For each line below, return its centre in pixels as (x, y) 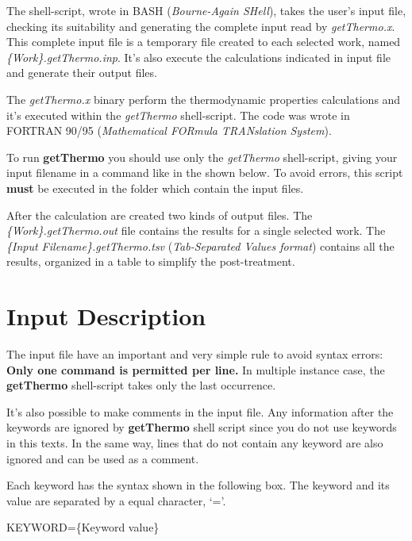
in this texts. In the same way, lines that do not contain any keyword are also (195, 443)
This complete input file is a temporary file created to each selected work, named (204, 42)
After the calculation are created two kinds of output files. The (160, 215)
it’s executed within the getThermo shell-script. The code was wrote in (178, 115)
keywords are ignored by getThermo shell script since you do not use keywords (202, 427)
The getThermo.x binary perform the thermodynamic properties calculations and (204, 99)
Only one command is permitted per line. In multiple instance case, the (196, 369)
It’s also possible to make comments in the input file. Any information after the (200, 411)
